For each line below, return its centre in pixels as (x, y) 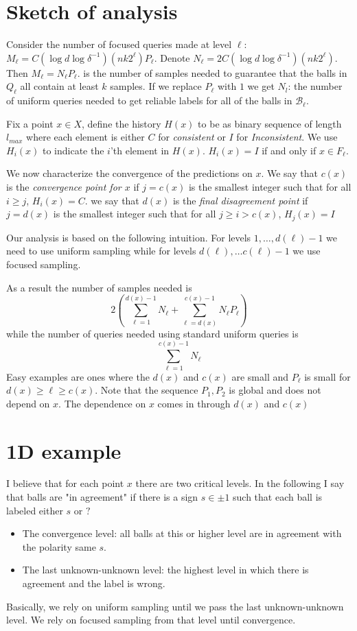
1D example (64, 450)
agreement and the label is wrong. (94, 583)
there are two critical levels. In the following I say (240, 483)
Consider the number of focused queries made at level (119, 44)
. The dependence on (102, 403)
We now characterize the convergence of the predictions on (129, 173)
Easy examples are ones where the (78, 376)
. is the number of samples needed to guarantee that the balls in (212, 72)
